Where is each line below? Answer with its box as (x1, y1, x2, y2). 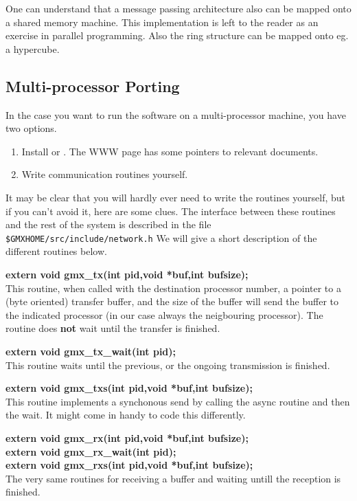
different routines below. (5, 244, 107, 258)
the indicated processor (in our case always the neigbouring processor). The (5, 307, 323, 322)
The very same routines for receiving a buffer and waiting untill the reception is (5, 471, 341, 485)
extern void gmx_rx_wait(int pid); (5, 444, 176, 458)
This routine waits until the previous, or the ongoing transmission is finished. (5, 357, 330, 372)
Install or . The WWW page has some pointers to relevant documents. (21, 144, 319, 158)
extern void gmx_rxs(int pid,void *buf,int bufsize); (5, 458, 253, 472)
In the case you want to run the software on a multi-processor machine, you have (5, 107, 346, 122)
